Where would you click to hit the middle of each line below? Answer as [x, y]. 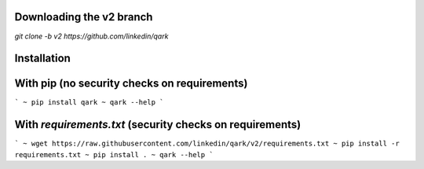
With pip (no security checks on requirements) [131, 84]
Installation [42, 59]
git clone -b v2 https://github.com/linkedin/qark [91, 36]
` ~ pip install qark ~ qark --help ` [89, 103]
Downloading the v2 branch [84, 17]
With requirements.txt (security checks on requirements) [158, 125]
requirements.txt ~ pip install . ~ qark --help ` [114, 154]
